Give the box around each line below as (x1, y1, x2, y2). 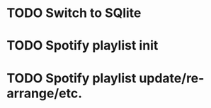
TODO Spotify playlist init (6, 38, 159, 54)
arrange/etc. (6, 85, 83, 101)
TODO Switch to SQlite (6, 5, 142, 21)
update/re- (139, 70, 205, 86)
